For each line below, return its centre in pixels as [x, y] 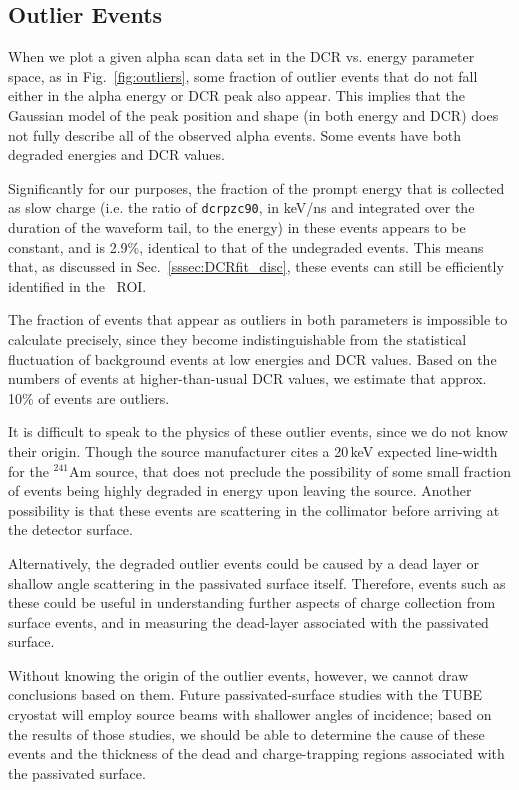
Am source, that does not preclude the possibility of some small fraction [290, 470]
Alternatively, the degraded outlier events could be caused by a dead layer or [243, 562]
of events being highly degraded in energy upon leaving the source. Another [240, 490]
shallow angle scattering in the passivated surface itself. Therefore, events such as [257, 582]
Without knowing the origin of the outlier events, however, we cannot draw [238, 674]
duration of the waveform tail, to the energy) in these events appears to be [237, 227]
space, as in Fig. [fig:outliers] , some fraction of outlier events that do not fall [243, 75]
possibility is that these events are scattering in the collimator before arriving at [254, 509]
